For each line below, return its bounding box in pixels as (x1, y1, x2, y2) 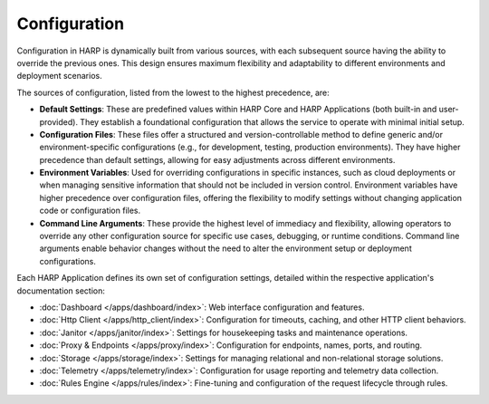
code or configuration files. (39, 205, 141, 216)
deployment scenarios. (16, 71, 103, 82)
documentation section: (16, 285, 106, 296)
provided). (39, 116, 79, 127)
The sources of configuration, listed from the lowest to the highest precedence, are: (16, 87, 330, 98)
